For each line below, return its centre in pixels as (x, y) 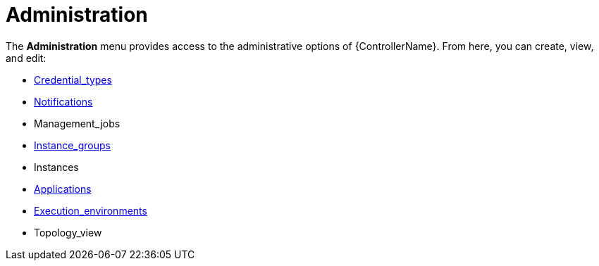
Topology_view (68, 232)
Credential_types (73, 80)
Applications (63, 189)
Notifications (63, 101)
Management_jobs (77, 123)
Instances (56, 167)
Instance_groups (73, 145)
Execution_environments (91, 210)
